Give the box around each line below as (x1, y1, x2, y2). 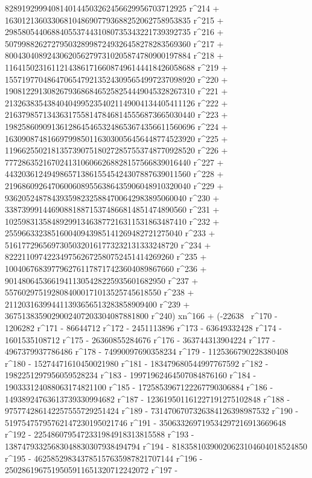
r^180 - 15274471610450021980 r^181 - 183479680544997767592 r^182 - (5, 357, 269, 369)
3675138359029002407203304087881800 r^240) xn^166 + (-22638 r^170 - (5, 309, 278, 322)
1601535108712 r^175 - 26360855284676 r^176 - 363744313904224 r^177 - (5, 333, 276, 346)
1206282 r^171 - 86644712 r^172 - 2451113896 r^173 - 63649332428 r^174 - (5, 321, 282, 334)
